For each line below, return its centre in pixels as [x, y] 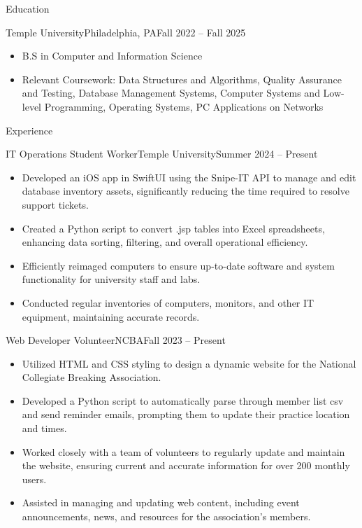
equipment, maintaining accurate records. [111, 316]
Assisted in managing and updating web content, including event [161, 502]
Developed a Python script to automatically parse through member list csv [183, 400]
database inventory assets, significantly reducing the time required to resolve [186, 191]
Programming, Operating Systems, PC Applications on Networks [184, 106]
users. [34, 479]
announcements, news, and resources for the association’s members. [166, 516]
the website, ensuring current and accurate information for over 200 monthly [186, 465]
